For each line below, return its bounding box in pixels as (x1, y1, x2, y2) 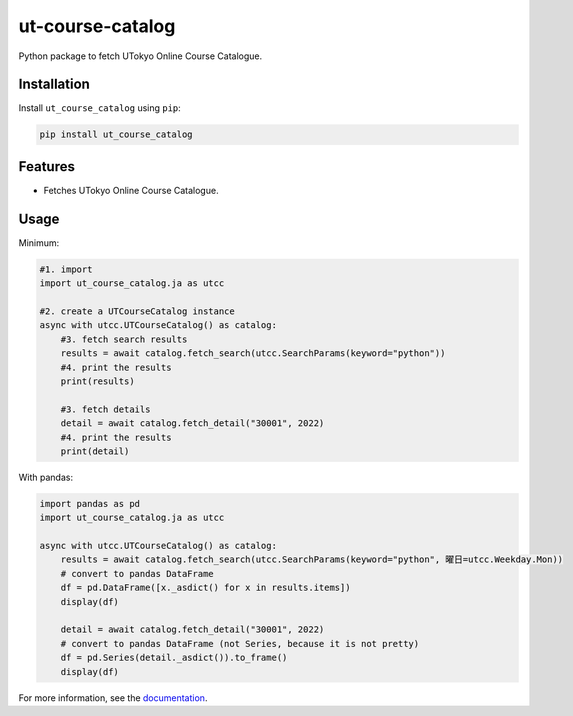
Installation (18, 76, 90, 93)
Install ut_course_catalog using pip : (18, 102, 182, 114)
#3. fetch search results (60, 333, 188, 345)
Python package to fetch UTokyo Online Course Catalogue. (18, 50, 263, 62)
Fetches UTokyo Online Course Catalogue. (43, 184, 219, 196)
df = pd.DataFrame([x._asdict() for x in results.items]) (60, 582, 351, 594)
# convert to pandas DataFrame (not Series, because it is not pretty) (60, 638, 420, 649)
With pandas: (18, 471, 74, 483)
